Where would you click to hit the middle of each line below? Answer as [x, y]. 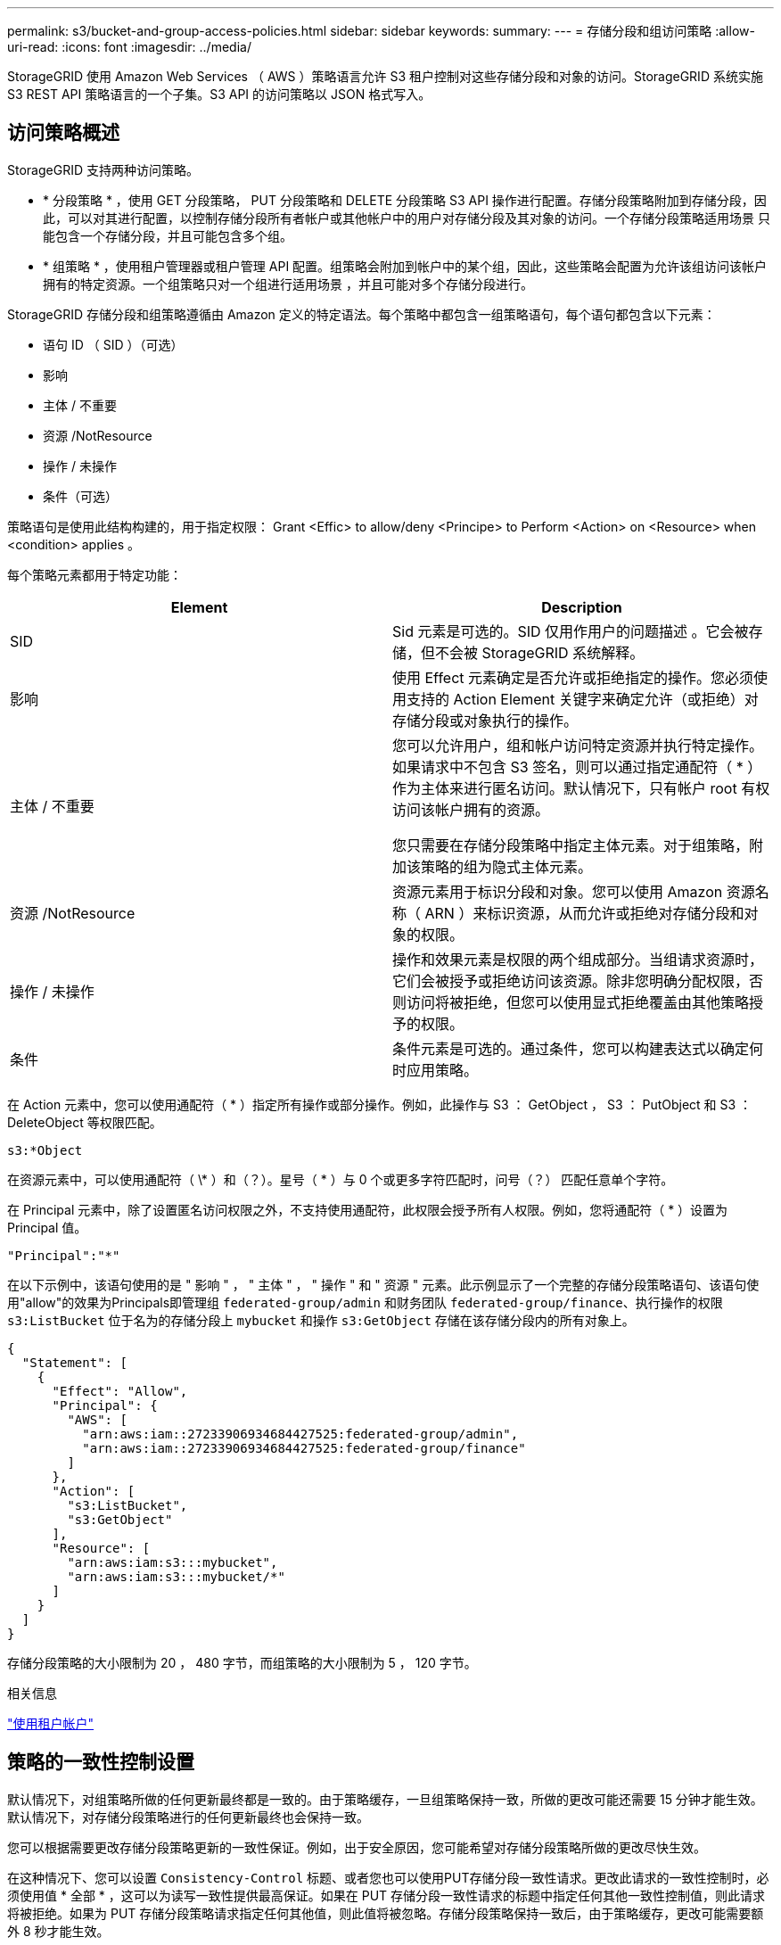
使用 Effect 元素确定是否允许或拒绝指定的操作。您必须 [573, 677]
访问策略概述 [63, 133]
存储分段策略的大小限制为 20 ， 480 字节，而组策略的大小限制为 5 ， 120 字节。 [242, 1662]
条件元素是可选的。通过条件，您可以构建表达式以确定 [571, 1048]
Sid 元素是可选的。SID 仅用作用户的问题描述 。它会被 [571, 631]
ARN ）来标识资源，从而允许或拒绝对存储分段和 [584, 913]
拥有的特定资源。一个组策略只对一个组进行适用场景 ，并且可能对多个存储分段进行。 [288, 284]
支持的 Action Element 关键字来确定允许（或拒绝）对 [583, 699]
